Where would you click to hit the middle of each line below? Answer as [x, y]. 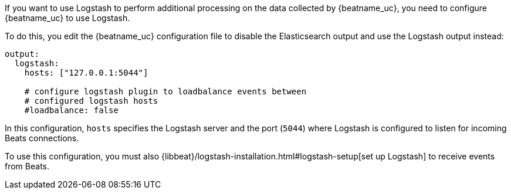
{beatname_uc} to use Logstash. [67, 18]
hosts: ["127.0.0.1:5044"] [86, 73]
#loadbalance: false [71, 110]
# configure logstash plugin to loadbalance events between [165, 91]
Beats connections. [42, 138]
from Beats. [27, 166]
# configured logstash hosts [91, 101]
